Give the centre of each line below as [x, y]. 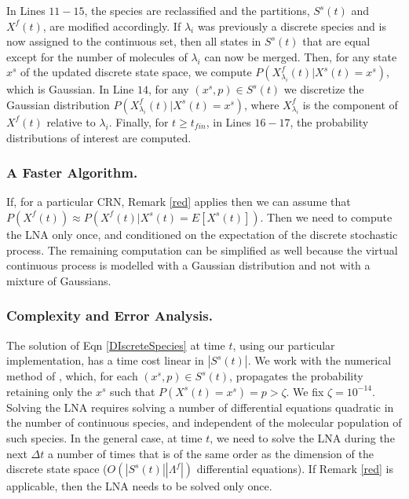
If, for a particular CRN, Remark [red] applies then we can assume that [179, 202]
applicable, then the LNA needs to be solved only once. [139, 486]
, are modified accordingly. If [112, 26]
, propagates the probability [296, 376]
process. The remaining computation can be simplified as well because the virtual [202, 249]
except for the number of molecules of [97, 56]
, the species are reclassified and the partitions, [197, 10]
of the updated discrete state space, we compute [136, 72]
